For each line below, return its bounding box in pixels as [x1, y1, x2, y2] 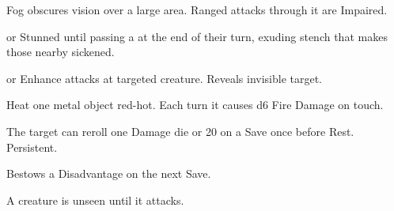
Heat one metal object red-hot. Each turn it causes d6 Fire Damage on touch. [6, 96, 384, 113]
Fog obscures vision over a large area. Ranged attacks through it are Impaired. [6, 2, 388, 17]
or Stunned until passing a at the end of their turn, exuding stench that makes [6, 28, 388, 44]
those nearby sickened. [6, 43, 115, 60]
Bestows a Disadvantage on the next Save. [6, 165, 211, 182]
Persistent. [6, 138, 58, 155]
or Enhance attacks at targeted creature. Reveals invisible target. [6, 70, 323, 86]
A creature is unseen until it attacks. [6, 191, 184, 208]
